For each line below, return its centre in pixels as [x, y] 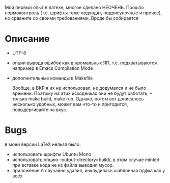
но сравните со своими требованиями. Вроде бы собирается [72, 18]
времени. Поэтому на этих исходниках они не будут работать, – [82, 93]
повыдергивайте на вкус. [39, 110]
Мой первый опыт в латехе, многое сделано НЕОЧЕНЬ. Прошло [74, 7]
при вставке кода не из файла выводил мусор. [63, 165]
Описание [27, 39]
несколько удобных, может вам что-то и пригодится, [70, 104]
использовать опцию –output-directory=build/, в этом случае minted [86, 160]
